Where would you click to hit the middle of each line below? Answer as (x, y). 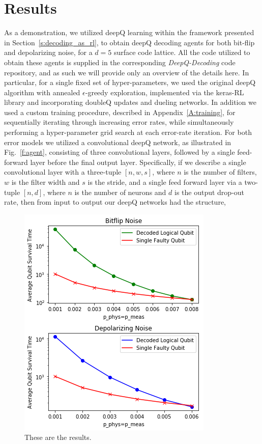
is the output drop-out (210, 192)
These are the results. (58, 437)
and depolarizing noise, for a (48, 52)
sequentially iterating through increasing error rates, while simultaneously (119, 122)
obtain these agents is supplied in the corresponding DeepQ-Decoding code (120, 62)
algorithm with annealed (42, 92)
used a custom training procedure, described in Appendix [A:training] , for (120, 112)
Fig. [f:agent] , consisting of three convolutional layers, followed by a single (120, 152)
